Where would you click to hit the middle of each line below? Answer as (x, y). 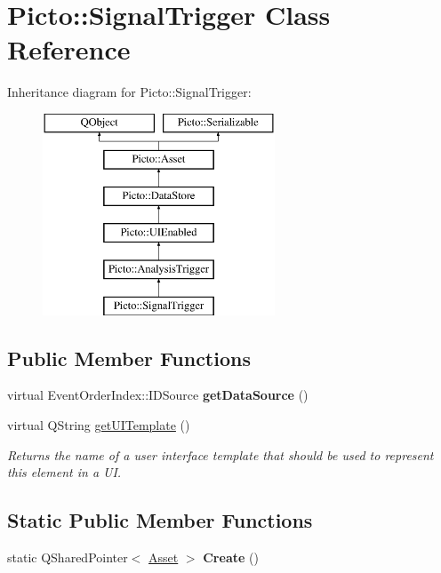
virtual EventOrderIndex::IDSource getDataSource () (158, 395)
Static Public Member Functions (160, 520)
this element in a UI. (64, 472)
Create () (231, 557)
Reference (69, 49)
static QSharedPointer (68, 557)
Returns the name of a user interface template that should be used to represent (220, 454)
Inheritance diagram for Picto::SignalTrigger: (129, 92)
